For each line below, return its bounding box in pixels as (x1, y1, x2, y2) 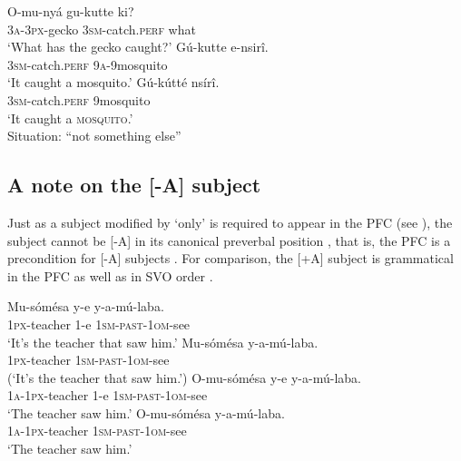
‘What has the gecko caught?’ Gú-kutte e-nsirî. (7, 37, 269, 56)
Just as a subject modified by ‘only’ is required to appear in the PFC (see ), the (7, 212, 453, 231)
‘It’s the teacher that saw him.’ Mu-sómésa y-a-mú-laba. (7, 332, 319, 351)
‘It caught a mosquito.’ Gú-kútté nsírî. (7, 73, 220, 92)
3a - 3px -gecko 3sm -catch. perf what (7, 19, 196, 38)
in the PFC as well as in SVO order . (7, 266, 213, 285)
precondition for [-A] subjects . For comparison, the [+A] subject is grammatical (7, 249, 454, 268)
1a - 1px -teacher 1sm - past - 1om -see (7, 421, 187, 440)
